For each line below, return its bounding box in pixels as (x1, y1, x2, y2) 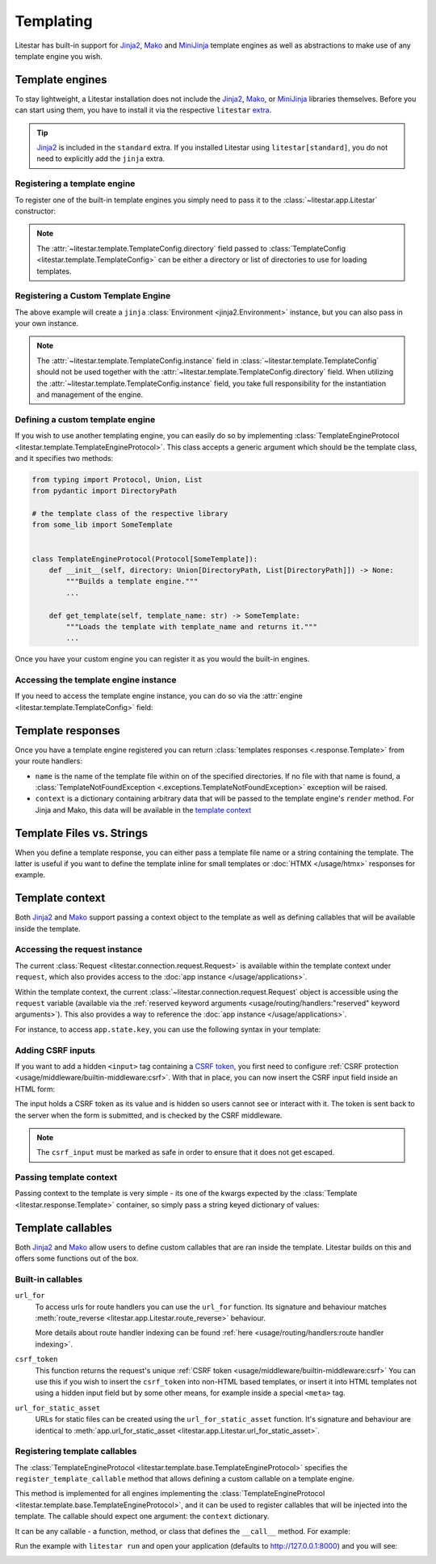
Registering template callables (15, 1446, 137, 1457)
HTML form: (15, 1084, 56, 1093)
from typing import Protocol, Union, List (31, 475, 203, 484)
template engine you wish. (15, 51, 103, 61)
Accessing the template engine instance (15, 674, 177, 686)
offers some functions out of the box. (15, 1253, 139, 1263)
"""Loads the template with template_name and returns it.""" (65, 622, 318, 631)
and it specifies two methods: (15, 453, 114, 463)
